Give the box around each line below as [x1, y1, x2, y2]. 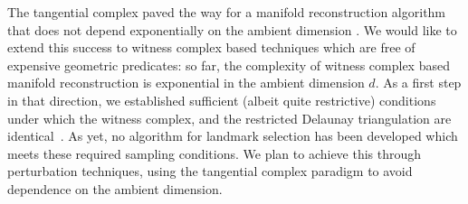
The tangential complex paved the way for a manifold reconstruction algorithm [7, 3, 446, 21]
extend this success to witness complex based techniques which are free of [7, 38, 415, 57]
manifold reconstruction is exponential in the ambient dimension [7, 73, 365, 92]
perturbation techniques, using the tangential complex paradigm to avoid [7, 162, 413, 181]
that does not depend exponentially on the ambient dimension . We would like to [7, 20, 457, 39]
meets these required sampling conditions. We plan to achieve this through [7, 144, 422, 162]
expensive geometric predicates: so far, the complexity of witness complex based [7, 55, 450, 74]
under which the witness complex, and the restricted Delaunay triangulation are [7, 108, 452, 127]
